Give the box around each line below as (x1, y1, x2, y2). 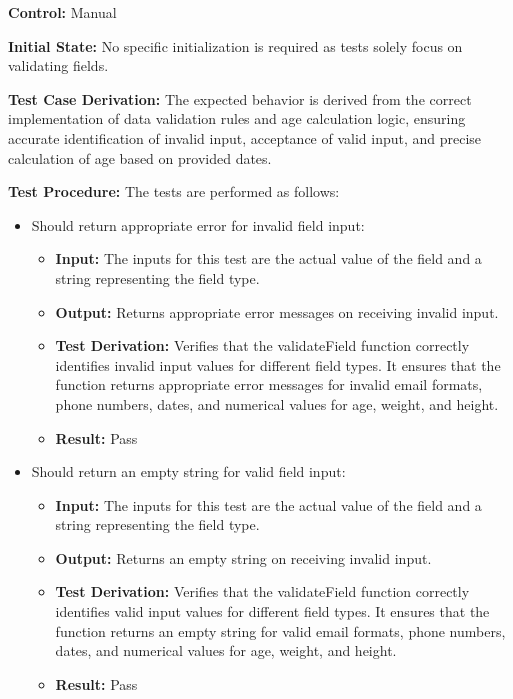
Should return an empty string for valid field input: (31, 461, 346, 482)
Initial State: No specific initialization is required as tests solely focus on (8, 35, 463, 56)
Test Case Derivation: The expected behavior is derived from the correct (8, 88, 472, 109)
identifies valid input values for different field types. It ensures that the (55, 601, 490, 622)
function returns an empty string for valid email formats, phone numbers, (55, 620, 506, 641)
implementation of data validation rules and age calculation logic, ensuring (8, 108, 466, 129)
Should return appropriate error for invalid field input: (31, 214, 365, 235)
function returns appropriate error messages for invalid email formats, (55, 374, 483, 395)
